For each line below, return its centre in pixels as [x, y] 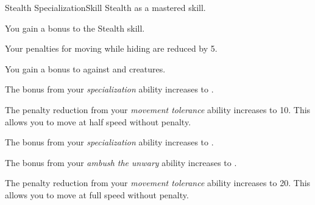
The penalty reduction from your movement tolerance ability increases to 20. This [158, 183]
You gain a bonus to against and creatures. [85, 68]
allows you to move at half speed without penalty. [98, 121]
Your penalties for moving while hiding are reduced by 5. [111, 48]
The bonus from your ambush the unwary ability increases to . [121, 162]
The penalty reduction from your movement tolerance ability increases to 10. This [158, 109]
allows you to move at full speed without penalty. [97, 194]
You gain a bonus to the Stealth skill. [75, 28]
